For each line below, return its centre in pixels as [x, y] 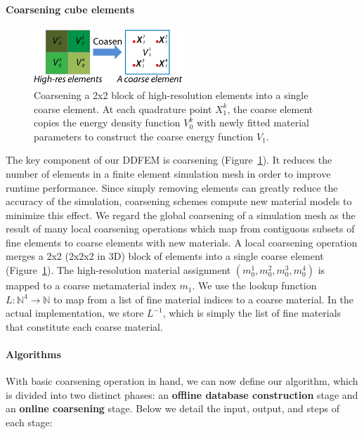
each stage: [29, 422]
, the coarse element [270, 108]
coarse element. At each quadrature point [123, 108]
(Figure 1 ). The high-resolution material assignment [118, 270]
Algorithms [33, 354]
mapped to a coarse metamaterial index [91, 285]
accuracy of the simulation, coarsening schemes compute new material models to [179, 201]
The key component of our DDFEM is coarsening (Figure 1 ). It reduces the [169, 160]
